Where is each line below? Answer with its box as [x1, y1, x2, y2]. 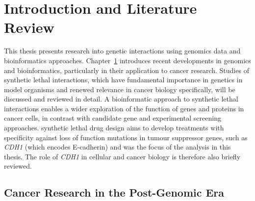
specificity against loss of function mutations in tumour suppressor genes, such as [4, 132, 248, 142]
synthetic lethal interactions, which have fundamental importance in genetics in [4, 75, 243, 85]
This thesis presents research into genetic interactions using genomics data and [4, 46, 241, 56]
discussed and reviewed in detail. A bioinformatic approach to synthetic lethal [4, 94, 238, 104]
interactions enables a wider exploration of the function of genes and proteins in [4, 103, 244, 113]
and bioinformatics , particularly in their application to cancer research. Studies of [4, 65, 249, 75]
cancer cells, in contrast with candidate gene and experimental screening [4, 113, 221, 123]
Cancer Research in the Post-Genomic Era [4, 185, 225, 200]
